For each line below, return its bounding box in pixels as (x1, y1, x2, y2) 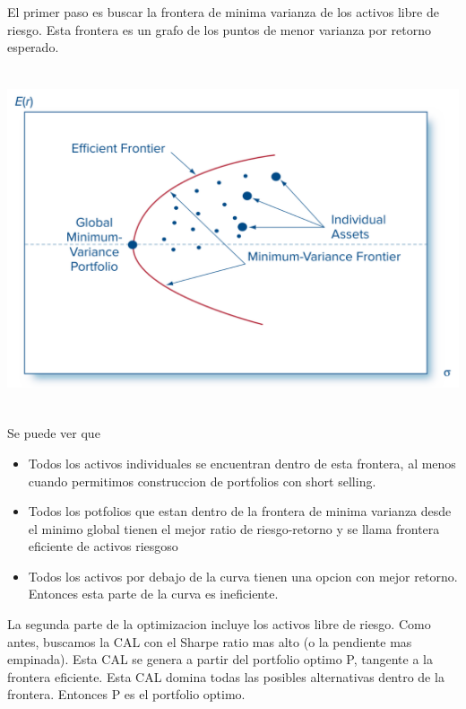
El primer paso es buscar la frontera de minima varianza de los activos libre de (7, 3, 439, 21)
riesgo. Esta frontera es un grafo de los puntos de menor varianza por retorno (7, 20, 432, 39)
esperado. (7, 38, 59, 57)
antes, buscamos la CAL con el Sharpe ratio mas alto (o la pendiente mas (7, 632, 412, 651)
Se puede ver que (7, 424, 100, 442)
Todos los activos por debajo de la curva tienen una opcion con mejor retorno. (28, 566, 458, 585)
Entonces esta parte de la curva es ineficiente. (28, 584, 279, 603)
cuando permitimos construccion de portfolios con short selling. (28, 471, 376, 490)
